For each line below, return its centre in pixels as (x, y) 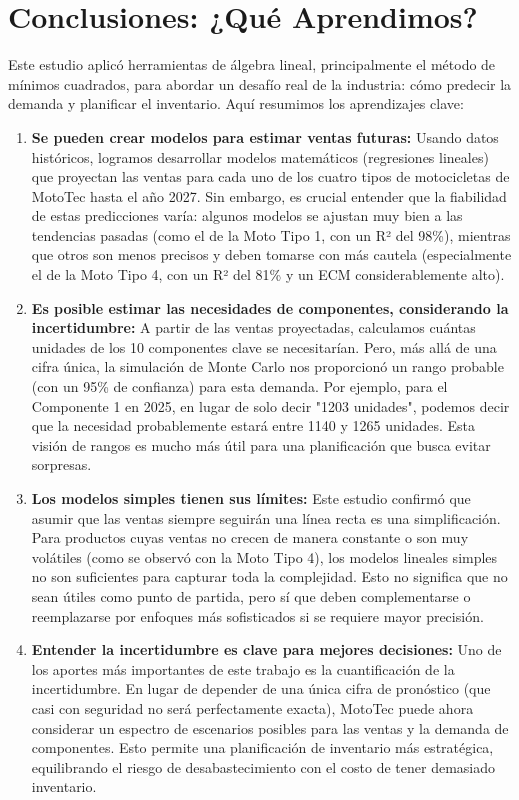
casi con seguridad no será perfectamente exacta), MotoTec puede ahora (252, 707)
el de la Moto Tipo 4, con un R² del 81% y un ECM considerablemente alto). (268, 274)
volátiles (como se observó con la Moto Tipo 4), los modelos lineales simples (264, 556)
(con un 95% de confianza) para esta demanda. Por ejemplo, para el (239, 386)
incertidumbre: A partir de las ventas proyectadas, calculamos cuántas (253, 327)
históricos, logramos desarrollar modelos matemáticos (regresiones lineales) (260, 156)
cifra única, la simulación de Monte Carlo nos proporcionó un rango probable (267, 366)
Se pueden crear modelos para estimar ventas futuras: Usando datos (265, 136)
